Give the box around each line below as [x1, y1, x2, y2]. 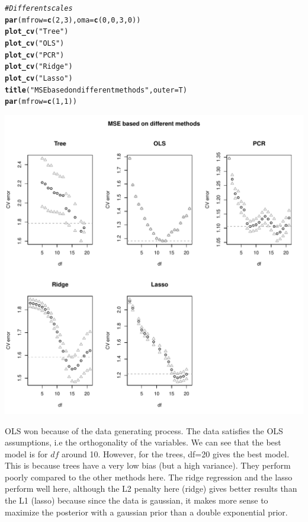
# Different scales [5, 4, 73, 12]
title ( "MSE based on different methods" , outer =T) [5, 85, 187, 94]
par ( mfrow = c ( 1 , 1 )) [5, 97, 77, 106]
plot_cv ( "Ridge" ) [5, 62, 73, 71]
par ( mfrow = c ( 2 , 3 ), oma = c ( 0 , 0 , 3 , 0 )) [5, 15, 141, 24]
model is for [5, 447, 48, 460]
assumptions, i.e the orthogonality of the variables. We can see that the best [5, 436, 281, 448]
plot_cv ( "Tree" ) [5, 27, 69, 36]
